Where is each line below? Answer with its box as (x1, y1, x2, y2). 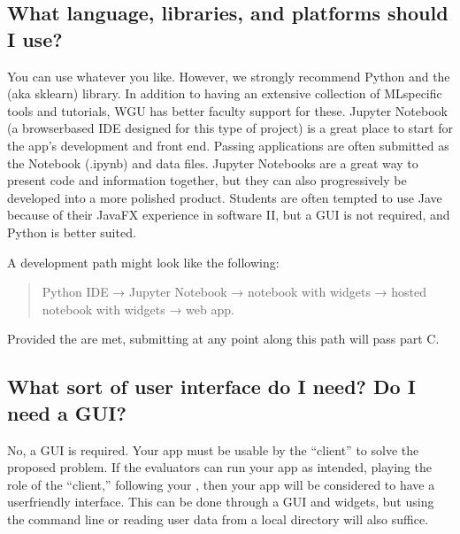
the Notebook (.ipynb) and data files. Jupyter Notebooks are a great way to (7, 153, 418, 172)
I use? (7, 25, 63, 52)
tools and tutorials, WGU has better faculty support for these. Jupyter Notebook (7, 101, 448, 120)
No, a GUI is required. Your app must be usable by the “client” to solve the (7, 440, 419, 459)
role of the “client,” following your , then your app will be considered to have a (7, 475, 435, 493)
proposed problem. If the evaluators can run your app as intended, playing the (7, 458, 432, 476)
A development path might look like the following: (7, 252, 280, 271)
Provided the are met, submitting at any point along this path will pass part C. (7, 329, 440, 348)
